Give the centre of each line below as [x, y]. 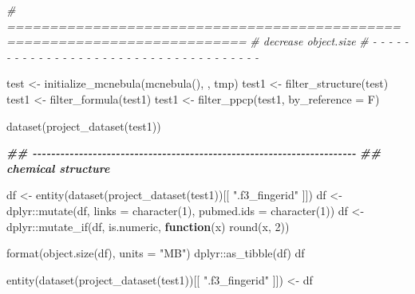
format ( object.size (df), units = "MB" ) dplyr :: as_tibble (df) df [156, 253]
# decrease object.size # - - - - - [329, 41]
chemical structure [58, 168]
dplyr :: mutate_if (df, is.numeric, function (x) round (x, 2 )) [148, 226]
